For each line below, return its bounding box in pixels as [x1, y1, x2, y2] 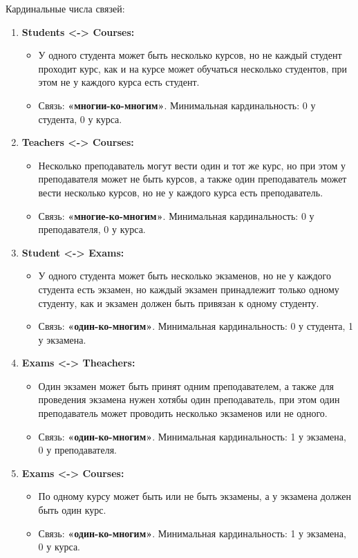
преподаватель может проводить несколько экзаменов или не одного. [38, 406, 328, 420]
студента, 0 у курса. [38, 111, 122, 126]
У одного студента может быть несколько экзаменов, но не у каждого [38, 268, 331, 283]
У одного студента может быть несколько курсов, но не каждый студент [38, 48, 342, 62]
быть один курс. [38, 503, 106, 517]
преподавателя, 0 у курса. [38, 222, 146, 236]
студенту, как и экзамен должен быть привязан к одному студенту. [38, 295, 319, 310]
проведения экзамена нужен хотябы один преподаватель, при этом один [38, 392, 340, 407]
